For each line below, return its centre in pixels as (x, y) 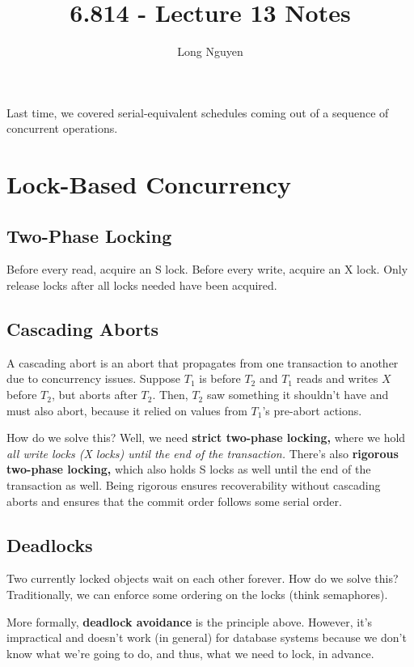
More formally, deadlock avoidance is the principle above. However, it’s (190, 621)
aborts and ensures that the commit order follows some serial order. (174, 501)
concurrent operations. (62, 128)
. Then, (170, 395)
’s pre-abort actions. (312, 410)
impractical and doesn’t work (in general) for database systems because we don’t (207, 637)
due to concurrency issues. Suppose (94, 378)
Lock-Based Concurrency (149, 184)
